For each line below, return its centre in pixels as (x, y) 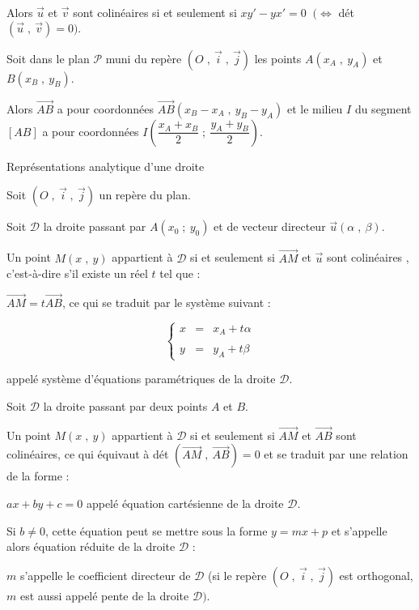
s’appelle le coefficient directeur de (105, 575)
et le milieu (315, 108)
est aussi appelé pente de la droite (104, 595)
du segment (383, 108)
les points (278, 58)
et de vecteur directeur (270, 226)
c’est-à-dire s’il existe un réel (77, 273)
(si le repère (237, 575)
